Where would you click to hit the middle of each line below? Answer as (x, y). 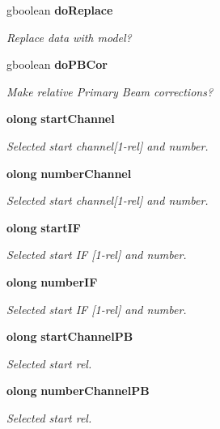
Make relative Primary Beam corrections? (110, 91)
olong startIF (44, 227)
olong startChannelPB (70, 336)
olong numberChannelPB (78, 391)
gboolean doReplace (60, 10)
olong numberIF (52, 281)
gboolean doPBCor (57, 64)
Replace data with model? (69, 37)
